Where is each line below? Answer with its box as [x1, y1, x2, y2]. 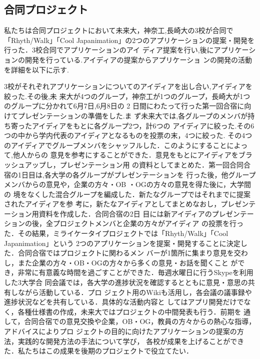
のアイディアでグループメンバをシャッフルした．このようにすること [4, 139, 227, 150]
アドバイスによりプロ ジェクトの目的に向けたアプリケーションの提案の [4, 326, 237, 336]
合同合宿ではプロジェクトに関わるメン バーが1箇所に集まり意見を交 [17, 247, 241, 258]
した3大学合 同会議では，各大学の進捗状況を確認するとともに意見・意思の [4, 277, 248, 287]
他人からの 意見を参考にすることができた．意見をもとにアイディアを [12, 149, 238, 160]
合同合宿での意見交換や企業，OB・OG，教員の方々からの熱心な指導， [24, 316, 256, 326]
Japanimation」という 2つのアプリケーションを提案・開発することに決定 [4, 237, 240, 248]
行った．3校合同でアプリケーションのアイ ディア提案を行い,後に [4, 44, 214, 55]
